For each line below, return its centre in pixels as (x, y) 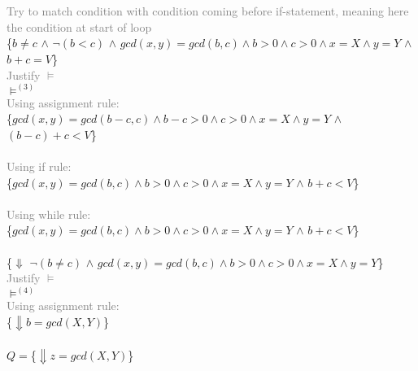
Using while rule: (49, 214)
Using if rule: (39, 166)
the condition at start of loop (79, 26)
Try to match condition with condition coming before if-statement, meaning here (208, 11)
